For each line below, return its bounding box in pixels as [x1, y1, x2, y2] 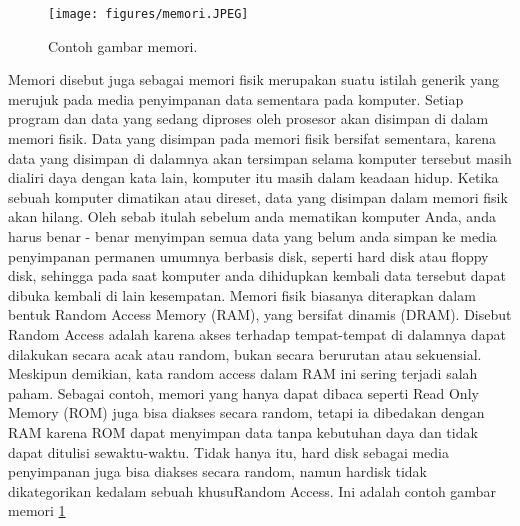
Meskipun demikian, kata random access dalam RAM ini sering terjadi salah [8, 363, 478, 384]
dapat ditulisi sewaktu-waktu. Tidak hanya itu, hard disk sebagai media [8, 441, 449, 462]
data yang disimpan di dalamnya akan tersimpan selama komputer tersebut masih [8, 147, 512, 168]
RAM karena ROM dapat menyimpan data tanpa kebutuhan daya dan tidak [8, 421, 478, 442]
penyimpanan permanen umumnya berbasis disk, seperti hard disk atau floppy [8, 245, 489, 266]
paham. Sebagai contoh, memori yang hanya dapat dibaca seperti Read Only [8, 382, 479, 403]
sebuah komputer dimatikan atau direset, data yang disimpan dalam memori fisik [8, 186, 508, 207]
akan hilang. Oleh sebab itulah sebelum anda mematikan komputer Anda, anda [8, 206, 496, 227]
